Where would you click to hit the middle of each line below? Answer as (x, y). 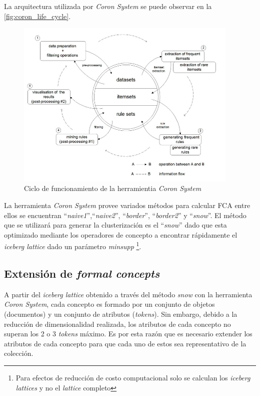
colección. (19, 353)
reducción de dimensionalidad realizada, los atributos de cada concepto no (117, 324)
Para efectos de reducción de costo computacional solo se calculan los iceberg (133, 378)
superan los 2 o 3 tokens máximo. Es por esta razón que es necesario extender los (128, 334)
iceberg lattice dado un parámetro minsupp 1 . (73, 246)
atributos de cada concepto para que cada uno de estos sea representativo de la (125, 343)
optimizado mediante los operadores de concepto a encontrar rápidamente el (121, 234)
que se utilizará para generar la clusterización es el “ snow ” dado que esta (115, 225)
